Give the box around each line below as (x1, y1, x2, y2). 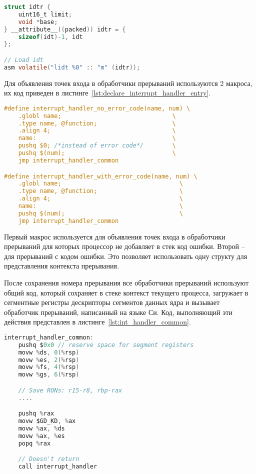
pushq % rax (18, 410, 54, 417)
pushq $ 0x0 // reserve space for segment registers (18, 341, 194, 348)
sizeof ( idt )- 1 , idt (18, 33, 83, 40)
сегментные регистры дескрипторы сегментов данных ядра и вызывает (4, 297, 220, 307)
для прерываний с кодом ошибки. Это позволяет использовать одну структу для (4, 250, 247, 261)
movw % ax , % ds (18, 425, 65, 432)
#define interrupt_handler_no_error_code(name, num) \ (4, 104, 190, 112)
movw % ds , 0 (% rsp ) (18, 348, 79, 356)
